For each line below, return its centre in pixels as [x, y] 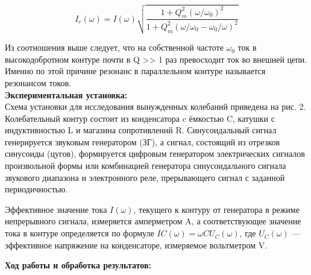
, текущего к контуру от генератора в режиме [216, 209]
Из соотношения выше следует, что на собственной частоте [114, 47]
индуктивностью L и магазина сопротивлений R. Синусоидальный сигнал [141, 130]
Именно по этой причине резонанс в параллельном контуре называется [135, 71]
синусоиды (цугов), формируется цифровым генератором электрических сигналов [155, 153]
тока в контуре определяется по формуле [80, 233]
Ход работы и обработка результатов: [78, 265]
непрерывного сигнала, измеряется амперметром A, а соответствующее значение [153, 221]
